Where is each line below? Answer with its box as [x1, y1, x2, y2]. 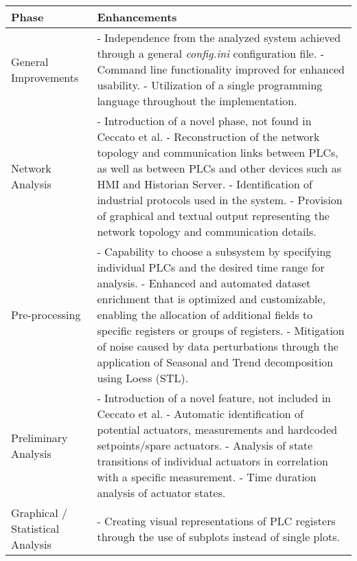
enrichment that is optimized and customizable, [97, 291, 326, 307]
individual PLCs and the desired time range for [97, 259, 325, 275]
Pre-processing [11, 307, 81, 322]
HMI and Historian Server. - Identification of [97, 176, 313, 192]
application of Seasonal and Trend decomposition [97, 354, 334, 370]
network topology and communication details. [97, 223, 316, 239]
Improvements [11, 69, 79, 85]
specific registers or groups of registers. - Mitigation [97, 322, 345, 338]
